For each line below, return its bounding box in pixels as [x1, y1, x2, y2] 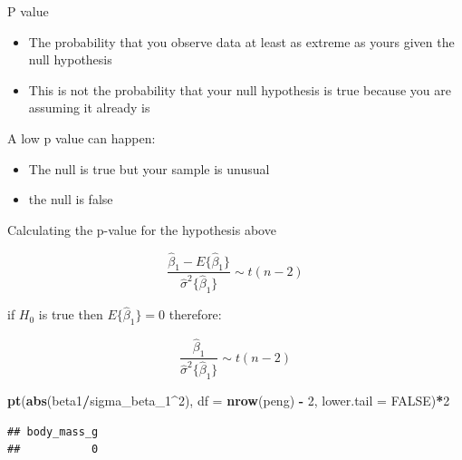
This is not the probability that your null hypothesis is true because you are [28, 80, 451, 99]
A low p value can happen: [7, 128, 156, 147]
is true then [38, 305, 103, 324]
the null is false [28, 190, 113, 209]
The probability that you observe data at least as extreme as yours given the [28, 32, 455, 51]
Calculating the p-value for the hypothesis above [7, 220, 276, 239]
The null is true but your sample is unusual [28, 159, 270, 178]
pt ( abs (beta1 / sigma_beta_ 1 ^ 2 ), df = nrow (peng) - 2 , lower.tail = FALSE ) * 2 [7, 391, 450, 410]
